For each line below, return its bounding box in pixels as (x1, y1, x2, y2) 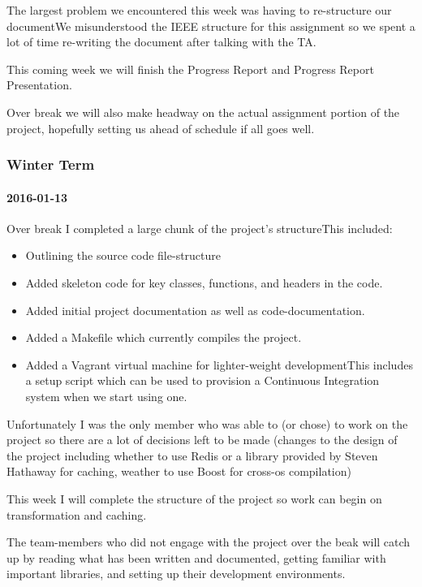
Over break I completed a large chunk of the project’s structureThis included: (6, 219, 393, 236)
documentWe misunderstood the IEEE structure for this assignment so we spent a (6, 17, 416, 34)
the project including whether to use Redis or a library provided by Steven (6, 447, 378, 464)
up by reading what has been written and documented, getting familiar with (6, 549, 386, 566)
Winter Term (6, 154, 95, 175)
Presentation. (6, 76, 72, 93)
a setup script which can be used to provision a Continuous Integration (25, 372, 380, 389)
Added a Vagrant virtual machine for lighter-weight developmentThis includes (25, 356, 413, 373)
